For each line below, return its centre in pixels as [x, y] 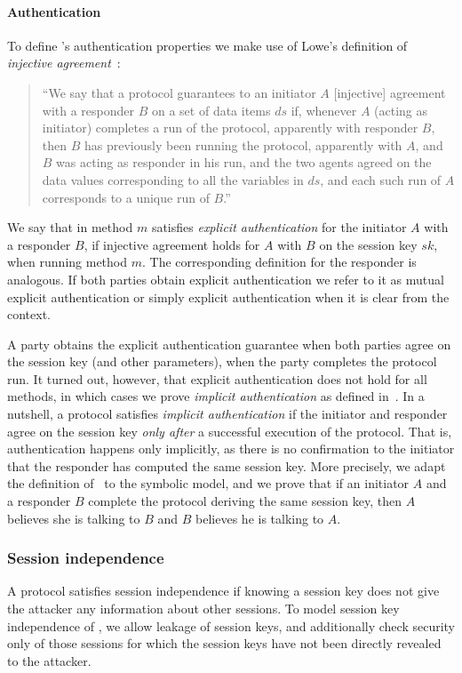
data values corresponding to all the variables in [173, 179]
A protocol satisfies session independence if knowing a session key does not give [223, 591]
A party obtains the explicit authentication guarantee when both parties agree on [229, 344]
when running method [68, 262]
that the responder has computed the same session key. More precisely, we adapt [227, 465]
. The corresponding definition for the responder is [279, 262]
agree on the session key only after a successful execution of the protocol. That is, [230, 431]
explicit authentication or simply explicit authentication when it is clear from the [228, 296]
